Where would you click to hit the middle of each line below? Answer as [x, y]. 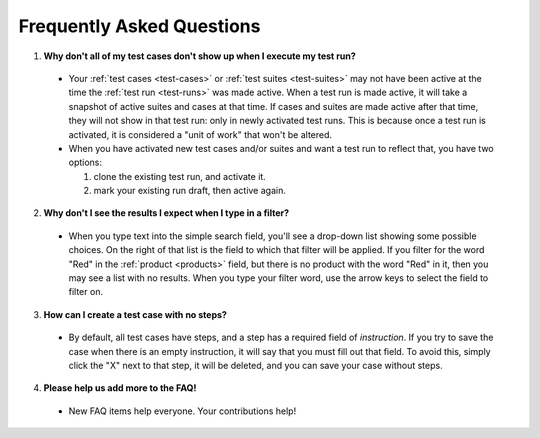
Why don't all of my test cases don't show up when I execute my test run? [199, 56]
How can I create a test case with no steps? [135, 314]
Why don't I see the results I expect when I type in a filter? [166, 213]
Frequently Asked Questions [139, 26]
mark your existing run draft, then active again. [190, 191]
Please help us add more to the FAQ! [120, 388]
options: [85, 162]
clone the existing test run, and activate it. [180, 176]
